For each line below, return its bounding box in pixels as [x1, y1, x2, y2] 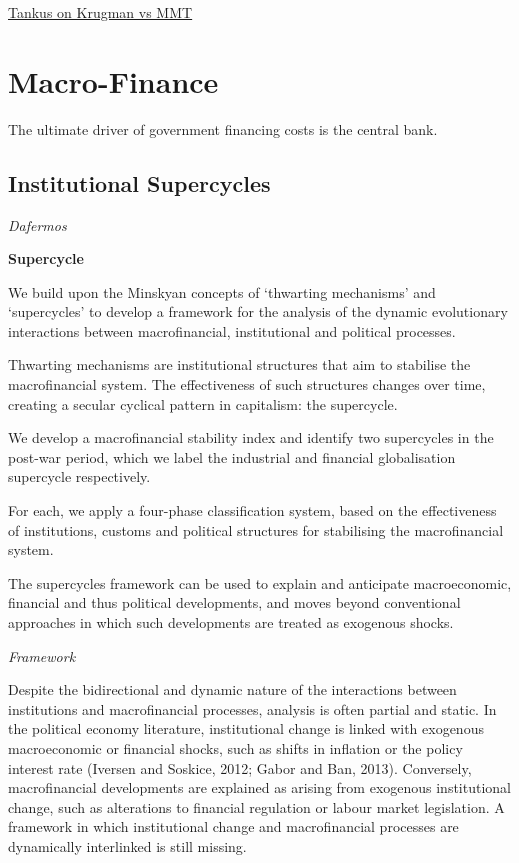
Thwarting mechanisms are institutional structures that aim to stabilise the [8, 354, 471, 375]
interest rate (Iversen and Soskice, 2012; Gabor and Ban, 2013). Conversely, [8, 757, 472, 778]
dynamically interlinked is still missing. [8, 835, 247, 856]
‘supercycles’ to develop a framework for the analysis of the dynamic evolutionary [8, 301, 508, 322]
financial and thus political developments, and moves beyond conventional [8, 592, 461, 613]
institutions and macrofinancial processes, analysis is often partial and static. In [8, 698, 497, 719]
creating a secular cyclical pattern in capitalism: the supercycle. [8, 393, 398, 414]
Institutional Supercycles [8, 167, 271, 198]
